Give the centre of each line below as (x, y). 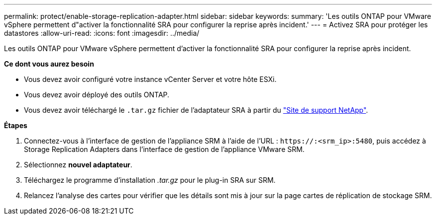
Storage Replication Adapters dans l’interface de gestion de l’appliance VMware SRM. (164, 149)
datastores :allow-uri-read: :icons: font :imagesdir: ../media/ (102, 33)
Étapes (16, 125)
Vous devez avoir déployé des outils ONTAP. (97, 95)
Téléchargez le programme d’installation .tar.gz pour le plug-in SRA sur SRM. (150, 180)
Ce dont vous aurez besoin (49, 64)
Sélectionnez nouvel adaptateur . (78, 165)
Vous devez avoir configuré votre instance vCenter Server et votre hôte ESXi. (150, 79)
